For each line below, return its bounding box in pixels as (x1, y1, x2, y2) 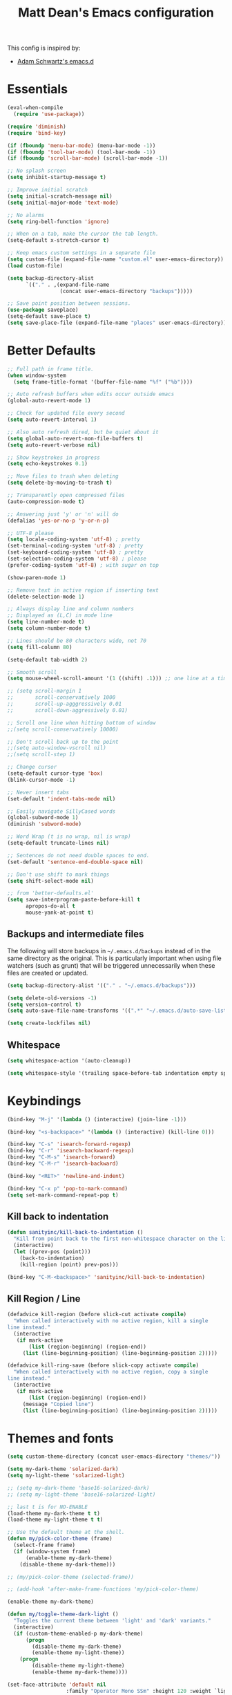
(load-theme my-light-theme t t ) (7, 1516, 104, 1524)
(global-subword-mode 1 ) (7, 814, 79, 821)
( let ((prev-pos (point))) (13, 1248, 91, 1255)
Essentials (7, 82, 68, 97)
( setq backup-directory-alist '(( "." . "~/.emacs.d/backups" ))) (7, 982, 196, 989)
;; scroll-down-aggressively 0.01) (7, 706, 128, 713)
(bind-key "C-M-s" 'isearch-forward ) (7, 1154, 116, 1161)
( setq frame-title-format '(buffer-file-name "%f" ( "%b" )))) (13, 378, 193, 385)
